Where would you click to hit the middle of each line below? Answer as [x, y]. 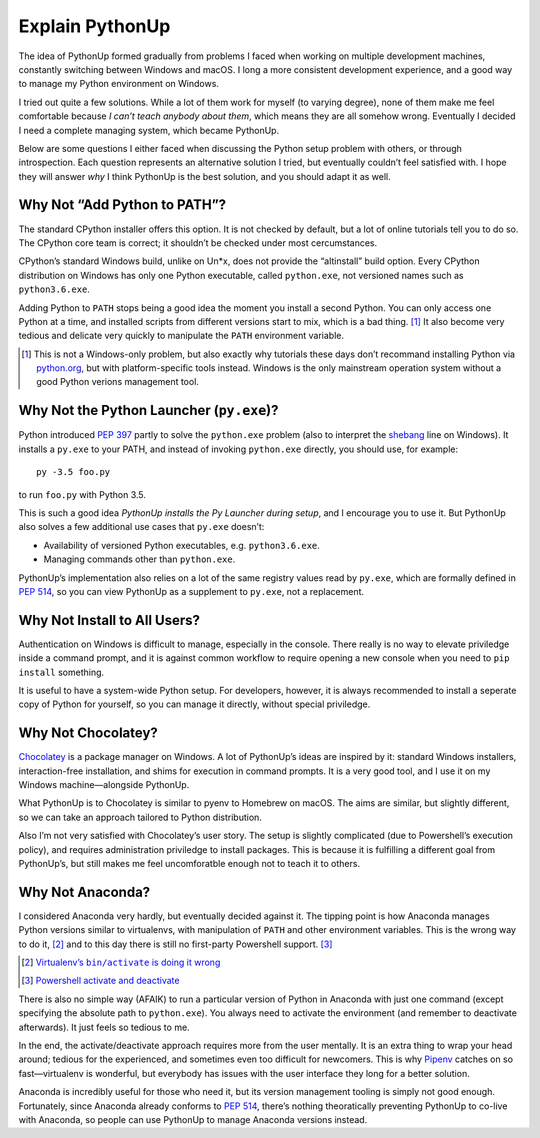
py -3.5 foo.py [73, 472]
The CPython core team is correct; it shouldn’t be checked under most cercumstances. [198, 242]
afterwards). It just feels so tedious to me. [104, 1027]
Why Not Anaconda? [84, 891]
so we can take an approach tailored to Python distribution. [140, 817]
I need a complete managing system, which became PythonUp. [149, 130]
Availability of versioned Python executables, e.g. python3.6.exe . [181, 545]
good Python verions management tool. [118, 382]
